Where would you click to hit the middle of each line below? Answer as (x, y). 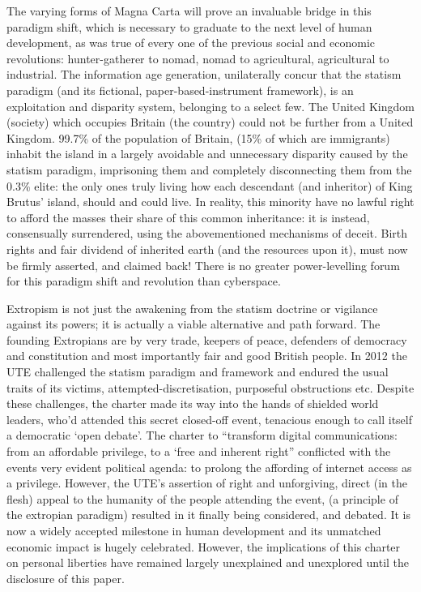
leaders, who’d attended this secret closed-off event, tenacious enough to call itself (209, 419)
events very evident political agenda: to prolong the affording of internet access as (209, 467)
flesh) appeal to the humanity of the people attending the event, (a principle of (202, 498)
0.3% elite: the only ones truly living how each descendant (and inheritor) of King (210, 185)
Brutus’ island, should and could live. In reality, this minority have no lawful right (210, 202)
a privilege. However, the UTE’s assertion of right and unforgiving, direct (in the (207, 483)
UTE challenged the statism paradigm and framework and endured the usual (198, 372)
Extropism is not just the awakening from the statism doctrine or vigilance (192, 308)
